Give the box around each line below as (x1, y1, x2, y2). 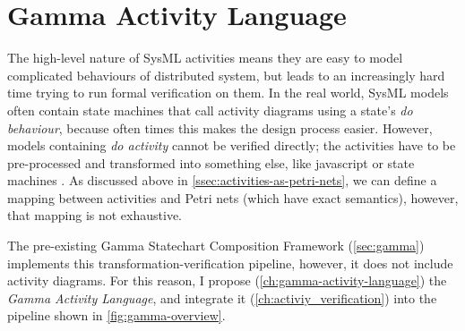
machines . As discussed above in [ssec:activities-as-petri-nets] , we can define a (7, 171, 437, 190)
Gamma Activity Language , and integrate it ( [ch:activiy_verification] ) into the (7, 288, 437, 307)
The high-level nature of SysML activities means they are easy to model (7, 48, 403, 67)
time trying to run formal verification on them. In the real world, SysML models (7, 83, 449, 102)
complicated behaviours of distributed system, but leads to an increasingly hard (7, 65, 445, 84)
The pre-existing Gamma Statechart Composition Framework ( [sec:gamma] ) (7, 236, 425, 255)
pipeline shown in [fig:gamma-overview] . (7, 306, 226, 325)
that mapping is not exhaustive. (7, 206, 183, 225)
